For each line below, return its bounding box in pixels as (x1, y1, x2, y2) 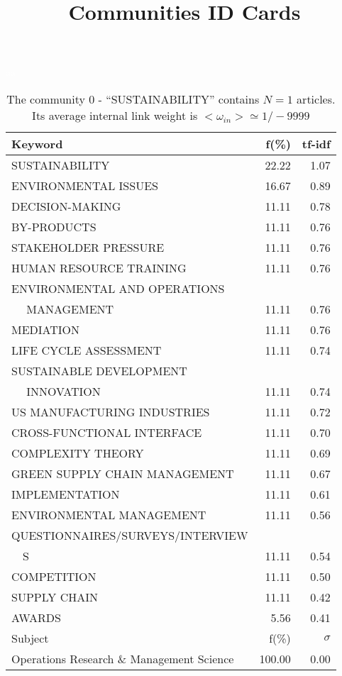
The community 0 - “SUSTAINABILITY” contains (6, 90, 260, 107)
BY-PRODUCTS (11, 218, 96, 235)
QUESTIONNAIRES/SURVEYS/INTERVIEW (11, 526, 248, 543)
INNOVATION (26, 382, 101, 399)
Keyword (11, 135, 63, 152)
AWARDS (11, 609, 61, 626)
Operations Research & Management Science (11, 650, 234, 667)
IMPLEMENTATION (11, 485, 120, 502)
